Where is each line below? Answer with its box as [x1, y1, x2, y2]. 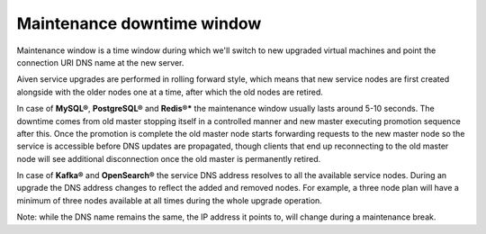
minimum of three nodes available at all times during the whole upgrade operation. [16, 194, 323, 206]
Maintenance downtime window [16, 13, 262, 33]
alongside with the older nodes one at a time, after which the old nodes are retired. [16, 86, 323, 97]
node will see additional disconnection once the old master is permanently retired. [16, 153, 321, 164]
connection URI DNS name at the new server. [16, 57, 184, 67]
